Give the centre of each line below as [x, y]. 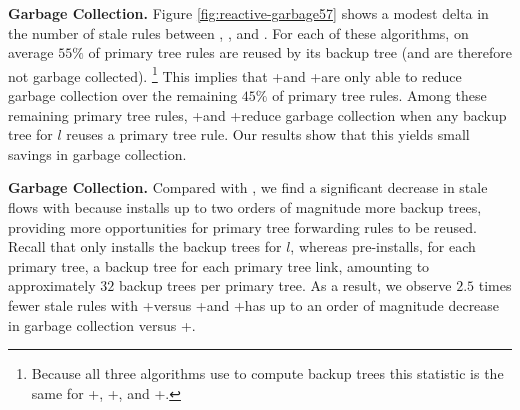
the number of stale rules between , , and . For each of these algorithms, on [238, 32]
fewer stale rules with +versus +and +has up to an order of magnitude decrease [254, 304]
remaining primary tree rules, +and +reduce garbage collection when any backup [257, 114]
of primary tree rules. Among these [379, 95]
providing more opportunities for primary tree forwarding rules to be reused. [242, 226]
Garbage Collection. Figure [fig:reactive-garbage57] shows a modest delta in [248, 13]
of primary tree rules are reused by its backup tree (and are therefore [300, 52]
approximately [52, 285]
